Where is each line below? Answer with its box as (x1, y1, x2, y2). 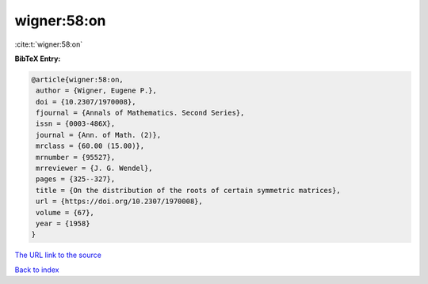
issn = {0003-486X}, (36, 119, 116, 128)
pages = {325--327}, (36, 175, 116, 184)
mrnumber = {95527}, (36, 153, 116, 161)
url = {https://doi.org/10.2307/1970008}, (36, 197, 204, 206)
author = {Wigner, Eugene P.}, (36, 86, 158, 95)
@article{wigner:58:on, (31, 75, 124, 84)
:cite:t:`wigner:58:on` (14, 40, 83, 49)
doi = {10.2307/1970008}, (36, 97, 136, 106)
